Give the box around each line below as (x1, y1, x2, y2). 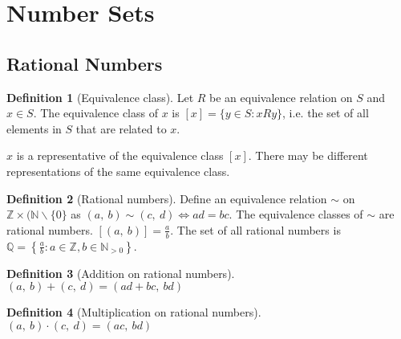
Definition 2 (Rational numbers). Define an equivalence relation (6, 190, 327, 206)
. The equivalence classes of (229, 206, 363, 223)
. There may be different (248, 147, 368, 164)
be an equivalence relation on (209, 88, 353, 105)
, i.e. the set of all (282, 104, 369, 121)
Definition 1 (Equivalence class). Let (6, 88, 194, 105)
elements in (6, 120, 62, 137)
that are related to (75, 120, 167, 137)
